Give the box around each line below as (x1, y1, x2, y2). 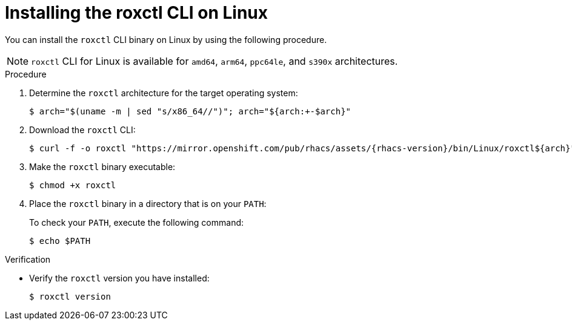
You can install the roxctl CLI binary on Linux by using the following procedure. (5, 34, 327, 45)
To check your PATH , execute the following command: (29, 217, 244, 228)
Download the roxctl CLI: (29, 124, 136, 135)
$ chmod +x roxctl (29, 180, 116, 190)
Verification (5, 254, 51, 264)
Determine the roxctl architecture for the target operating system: (29, 87, 298, 98)
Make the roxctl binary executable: (29, 161, 176, 172)
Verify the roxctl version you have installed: (29, 272, 210, 283)
